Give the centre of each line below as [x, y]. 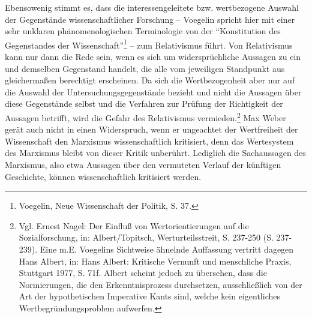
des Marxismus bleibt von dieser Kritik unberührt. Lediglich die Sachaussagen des [155, 153]
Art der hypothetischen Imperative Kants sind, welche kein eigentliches [149, 296]
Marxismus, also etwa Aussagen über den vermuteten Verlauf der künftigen [143, 165]
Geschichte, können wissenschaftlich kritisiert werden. [103, 176]
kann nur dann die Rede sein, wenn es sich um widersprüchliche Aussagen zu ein [153, 57]
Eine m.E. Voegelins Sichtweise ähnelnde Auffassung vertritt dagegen [167, 249]
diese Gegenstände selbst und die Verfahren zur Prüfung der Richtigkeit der [144, 103]
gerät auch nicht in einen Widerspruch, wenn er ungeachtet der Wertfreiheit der [151, 129]
